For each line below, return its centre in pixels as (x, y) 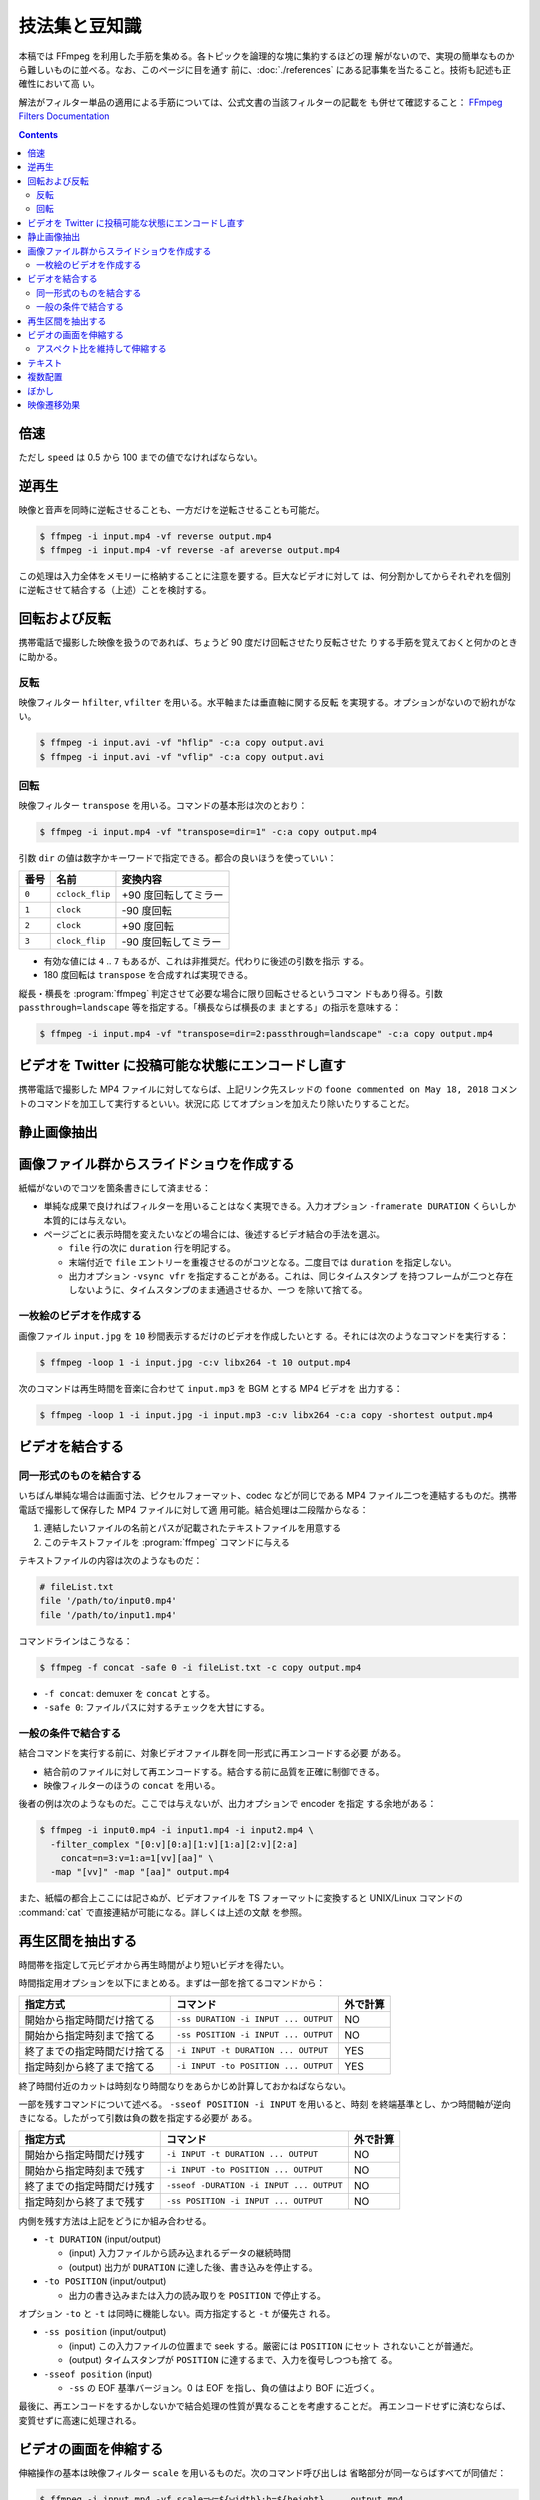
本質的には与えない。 (87, 1220)
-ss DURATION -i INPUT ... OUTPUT (255, 2019)
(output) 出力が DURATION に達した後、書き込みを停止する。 (193, 2267)
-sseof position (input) (98, 2374)
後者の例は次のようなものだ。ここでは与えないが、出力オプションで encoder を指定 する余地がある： (227, 1804)
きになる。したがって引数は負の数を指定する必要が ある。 (138, 2118)
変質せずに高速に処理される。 (80, 2420)
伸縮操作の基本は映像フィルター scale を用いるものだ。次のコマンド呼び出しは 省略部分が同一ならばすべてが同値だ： (262, 2472)
